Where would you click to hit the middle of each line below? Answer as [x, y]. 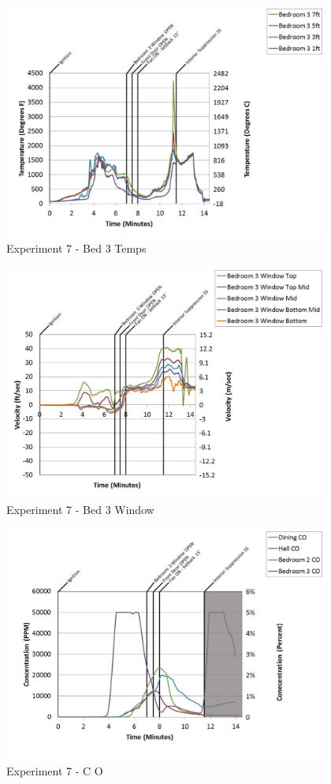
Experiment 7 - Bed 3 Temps [76, 248]
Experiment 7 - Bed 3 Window [80, 510]
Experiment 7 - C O [55, 771]
